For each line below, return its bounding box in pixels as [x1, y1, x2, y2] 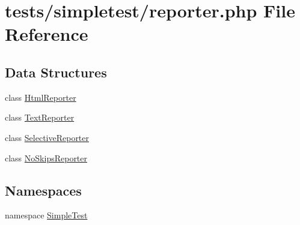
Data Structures [5, 62, 107, 81]
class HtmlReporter [5, 91, 76, 103]
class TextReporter [5, 111, 75, 124]
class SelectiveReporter [5, 131, 90, 143]
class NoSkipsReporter [5, 151, 88, 164]
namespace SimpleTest [5, 209, 88, 221]
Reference [5, 22, 88, 46]
